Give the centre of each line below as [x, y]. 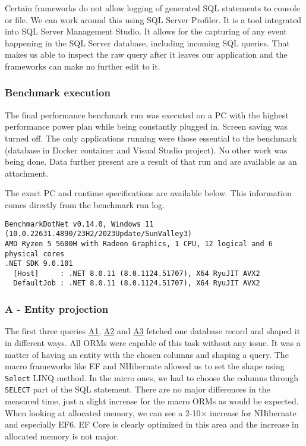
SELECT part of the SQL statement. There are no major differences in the [138, 389]
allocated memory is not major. [62, 436]
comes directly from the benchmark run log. [85, 204]
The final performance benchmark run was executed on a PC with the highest [147, 114]
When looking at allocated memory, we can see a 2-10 [103, 412]
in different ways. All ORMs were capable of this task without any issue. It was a [153, 342]
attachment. [27, 173]
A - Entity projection [57, 309]
